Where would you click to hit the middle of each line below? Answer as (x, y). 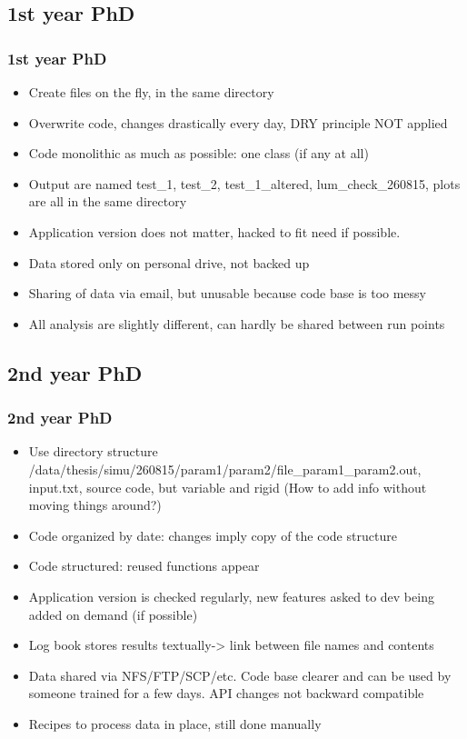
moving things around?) (95, 505)
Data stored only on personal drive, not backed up (169, 262)
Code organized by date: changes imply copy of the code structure (213, 535)
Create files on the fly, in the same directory (151, 92)
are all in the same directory (108, 201)
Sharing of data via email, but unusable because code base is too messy (228, 293)
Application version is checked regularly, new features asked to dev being (231, 596)
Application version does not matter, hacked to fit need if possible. (214, 231)
